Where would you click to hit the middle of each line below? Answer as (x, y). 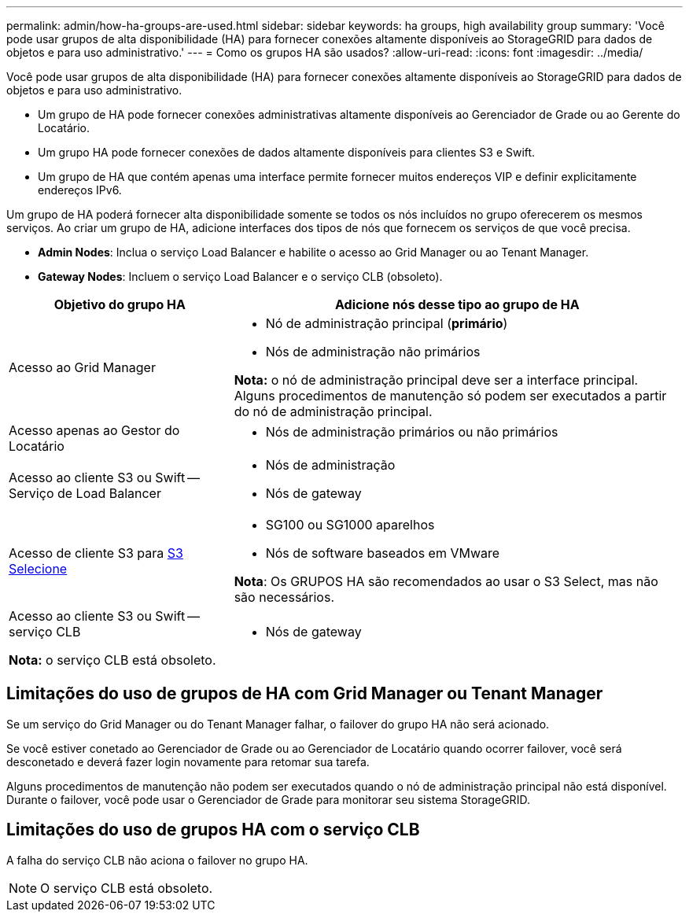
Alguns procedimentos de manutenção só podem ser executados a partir (450, 396)
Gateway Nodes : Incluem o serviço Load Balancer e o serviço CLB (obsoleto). (240, 277)
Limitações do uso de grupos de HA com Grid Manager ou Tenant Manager (305, 694)
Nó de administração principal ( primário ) (387, 323)
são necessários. (284, 597)
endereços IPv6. (80, 190)
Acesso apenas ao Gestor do (94, 430)
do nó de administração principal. (333, 411)
